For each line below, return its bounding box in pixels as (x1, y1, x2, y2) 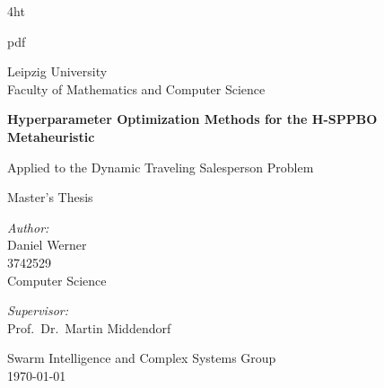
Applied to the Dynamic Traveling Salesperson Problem (7, 157, 314, 176)
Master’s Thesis (7, 188, 93, 207)
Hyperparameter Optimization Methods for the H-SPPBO (7, 110, 378, 128)
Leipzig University (7, 62, 108, 81)
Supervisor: (7, 301, 68, 320)
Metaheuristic (7, 127, 95, 145)
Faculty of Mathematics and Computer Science (7, 79, 266, 98)
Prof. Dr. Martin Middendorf (7, 318, 171, 337)
